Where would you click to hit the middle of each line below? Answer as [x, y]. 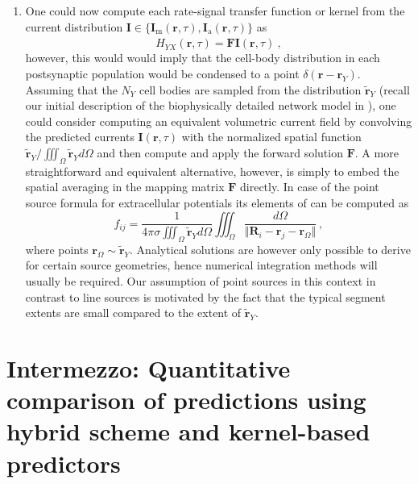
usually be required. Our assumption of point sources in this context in [201, 280]
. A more [377, 152]
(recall [394, 89]
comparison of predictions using [186, 400]
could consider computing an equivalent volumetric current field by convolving [219, 121]
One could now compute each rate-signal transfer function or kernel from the [215, 10]
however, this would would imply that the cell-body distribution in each [203, 58]
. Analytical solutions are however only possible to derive [270, 249]
